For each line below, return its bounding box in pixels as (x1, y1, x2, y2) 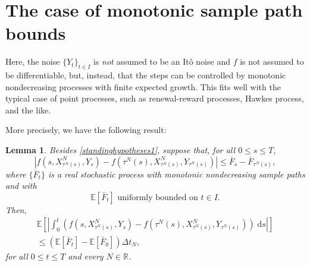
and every (68, 249, 104, 262)
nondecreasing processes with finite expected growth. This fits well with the (5, 80, 281, 93)
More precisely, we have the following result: (5, 123, 167, 136)
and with (5, 179, 37, 192)
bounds (5, 21, 66, 45)
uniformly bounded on (117, 193, 198, 202)
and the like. (5, 103, 51, 116)
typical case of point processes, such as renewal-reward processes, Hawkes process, (5, 92, 304, 104)
